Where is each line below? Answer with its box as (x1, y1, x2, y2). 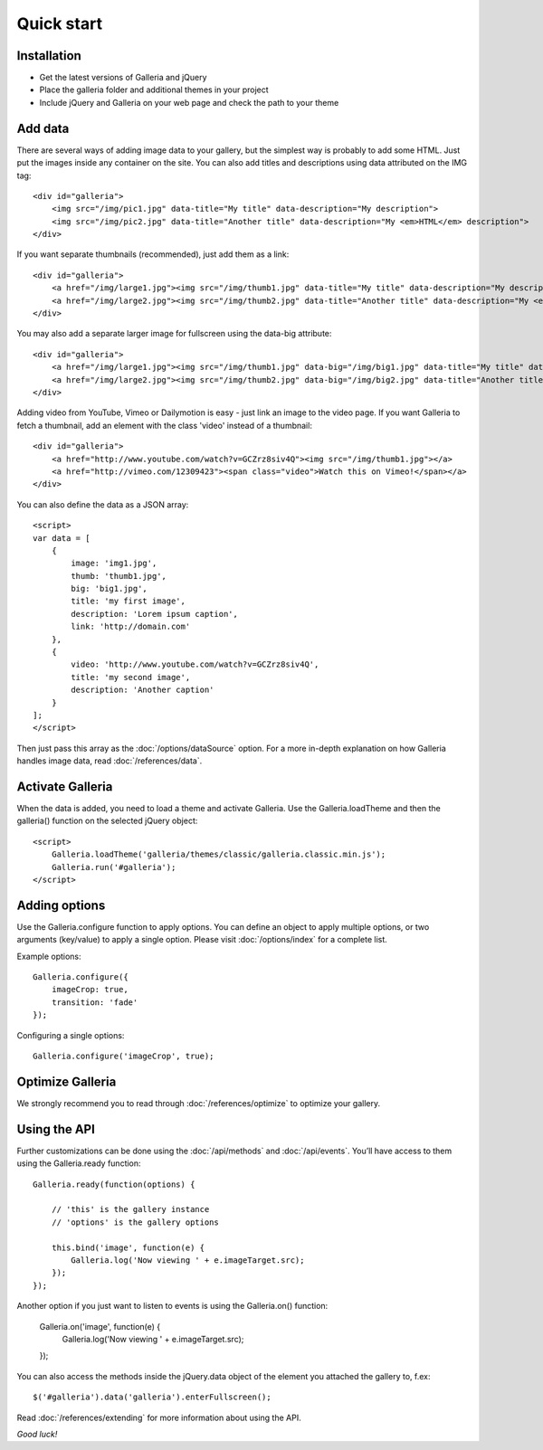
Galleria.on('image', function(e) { (39, 1321, 161, 1332)
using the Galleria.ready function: (16, 1158, 141, 1169)
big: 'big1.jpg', (71, 583, 148, 594)
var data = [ (33, 533, 90, 543)
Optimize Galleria (16, 1074, 117, 1089)
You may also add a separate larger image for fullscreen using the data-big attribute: (16, 328, 332, 339)
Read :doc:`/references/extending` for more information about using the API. (16, 1412, 302, 1423)
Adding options (16, 897, 106, 913)
